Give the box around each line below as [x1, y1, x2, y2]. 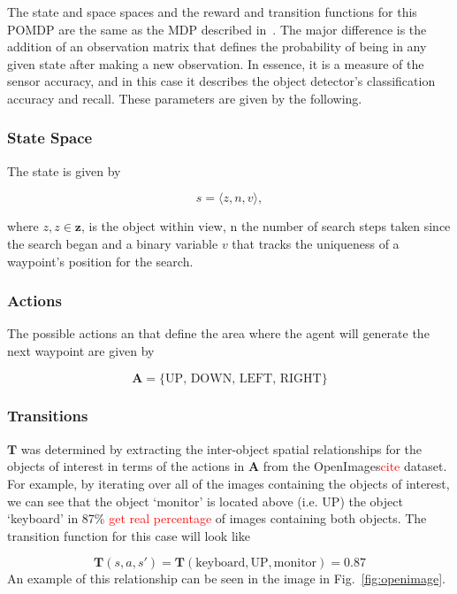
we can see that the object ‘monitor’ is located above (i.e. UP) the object [7, 491, 403, 510]
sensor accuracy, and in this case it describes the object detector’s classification [7, 72, 436, 90]
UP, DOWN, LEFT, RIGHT [165, 372, 322, 385]
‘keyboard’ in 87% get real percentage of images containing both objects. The [7, 509, 427, 528]
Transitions [7, 405, 88, 427]
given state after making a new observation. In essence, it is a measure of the [7, 54, 424, 73]
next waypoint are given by [7, 341, 155, 359]
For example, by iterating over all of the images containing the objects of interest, [7, 474, 450, 492]
